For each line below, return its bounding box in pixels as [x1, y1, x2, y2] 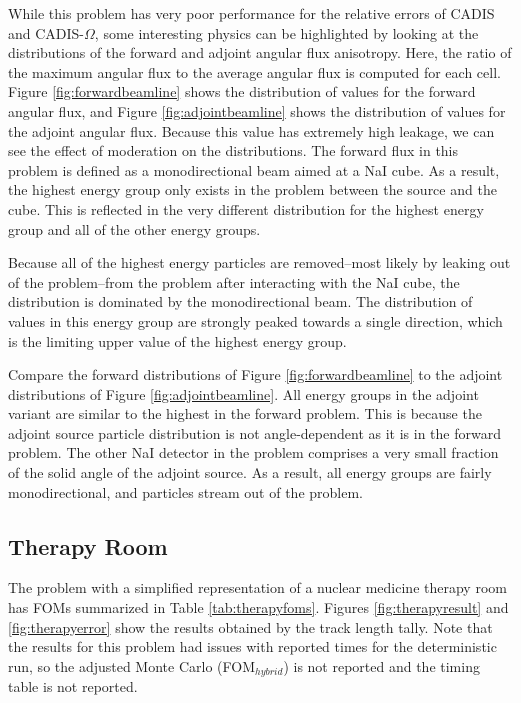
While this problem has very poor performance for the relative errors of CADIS [8, 3, 495, 23]
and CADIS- [8, 22, 85, 43]
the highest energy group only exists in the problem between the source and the [8, 179, 497, 200]
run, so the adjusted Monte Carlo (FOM [8, 655, 256, 676]
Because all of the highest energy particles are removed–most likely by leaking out [8, 252, 511, 273]
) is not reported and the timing [283, 655, 480, 676]
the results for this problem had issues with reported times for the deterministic [8, 636, 497, 657]
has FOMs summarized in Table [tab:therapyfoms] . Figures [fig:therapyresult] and [8, 597, 509, 618]
